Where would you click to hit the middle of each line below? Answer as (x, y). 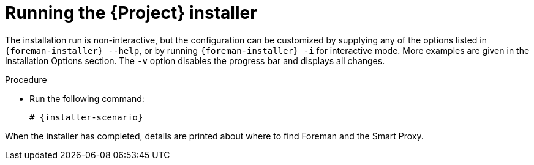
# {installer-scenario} (86, 117)
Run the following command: (87, 98)
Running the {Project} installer (131, 13)
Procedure (26, 79)
